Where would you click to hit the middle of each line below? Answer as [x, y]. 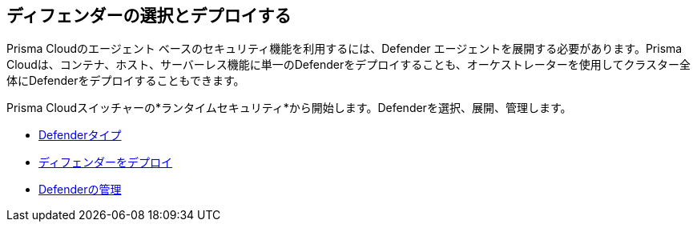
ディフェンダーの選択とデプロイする [149, 16]
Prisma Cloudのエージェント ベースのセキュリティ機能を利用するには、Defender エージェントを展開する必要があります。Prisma [344, 49]
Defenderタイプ [80, 135]
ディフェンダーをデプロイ [106, 162]
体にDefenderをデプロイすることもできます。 [126, 81]
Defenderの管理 [80, 190]
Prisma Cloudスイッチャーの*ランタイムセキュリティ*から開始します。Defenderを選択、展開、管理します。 [289, 108]
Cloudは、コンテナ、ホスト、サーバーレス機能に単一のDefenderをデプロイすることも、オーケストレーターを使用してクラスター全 [349, 65]
